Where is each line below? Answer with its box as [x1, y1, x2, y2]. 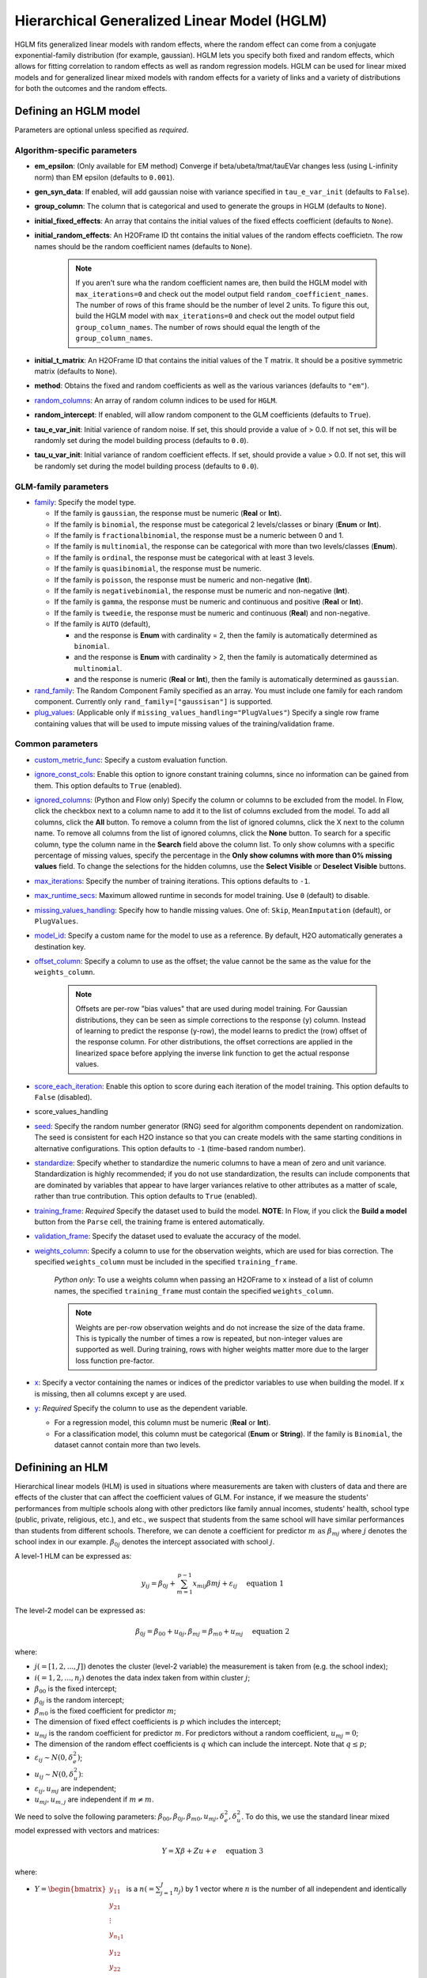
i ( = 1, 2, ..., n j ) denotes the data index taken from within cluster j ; [34, 1673, 251, 1684]
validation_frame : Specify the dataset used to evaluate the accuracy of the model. [34, 1231, 301, 1241]
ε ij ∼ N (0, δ [34, 1753, 74, 1764]
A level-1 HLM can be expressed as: [14, 1552, 132, 1561]
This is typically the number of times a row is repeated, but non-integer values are [75, 1334, 343, 1343]
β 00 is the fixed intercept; [34, 1684, 118, 1696]
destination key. [34, 942, 86, 951]
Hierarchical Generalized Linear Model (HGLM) [14, 12, 327, 29]
